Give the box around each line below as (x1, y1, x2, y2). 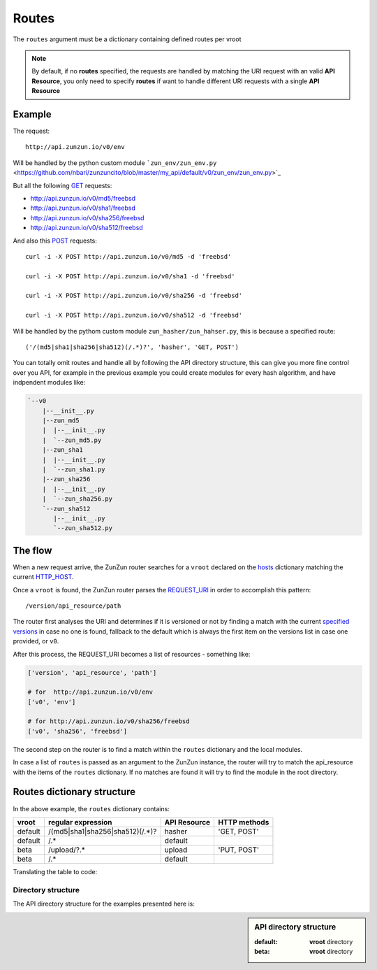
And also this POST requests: (13, 236, 98, 245)
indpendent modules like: (13, 378, 86, 387)
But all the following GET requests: (13, 181, 112, 190)
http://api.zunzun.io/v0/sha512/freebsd (30, 224, 143, 232)
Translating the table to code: (13, 867, 98, 876)
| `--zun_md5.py (42, 436, 102, 444)
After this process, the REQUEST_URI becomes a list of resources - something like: (13, 650, 251, 658)
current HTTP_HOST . (13, 573, 74, 581)
